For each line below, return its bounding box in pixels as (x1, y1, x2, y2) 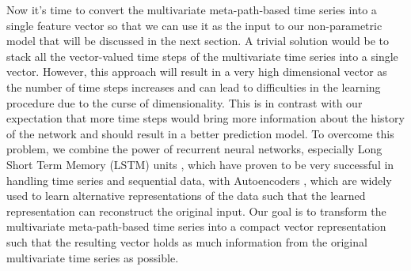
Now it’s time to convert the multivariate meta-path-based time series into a (6, 2, 377, 17)
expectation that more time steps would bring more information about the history (6, 110, 405, 126)
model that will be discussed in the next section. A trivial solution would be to (6, 32, 390, 49)
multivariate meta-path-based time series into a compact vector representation (6, 218, 386, 235)
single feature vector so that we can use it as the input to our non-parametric (6, 17, 382, 33)
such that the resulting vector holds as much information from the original (6, 233, 367, 250)
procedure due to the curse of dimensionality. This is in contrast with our (6, 94, 363, 111)
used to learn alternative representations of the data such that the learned (6, 187, 366, 204)
